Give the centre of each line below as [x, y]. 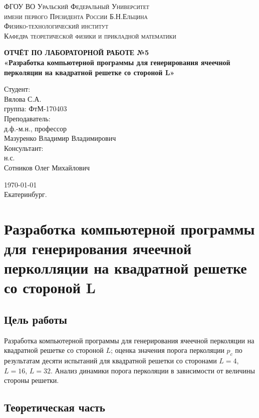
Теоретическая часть [55, 407]
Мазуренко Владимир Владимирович [60, 138]
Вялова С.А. [23, 98]
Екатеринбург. [26, 194]
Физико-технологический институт [56, 26]
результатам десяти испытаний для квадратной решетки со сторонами [110, 361]
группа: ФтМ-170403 [36, 109]
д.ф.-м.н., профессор [35, 128]
